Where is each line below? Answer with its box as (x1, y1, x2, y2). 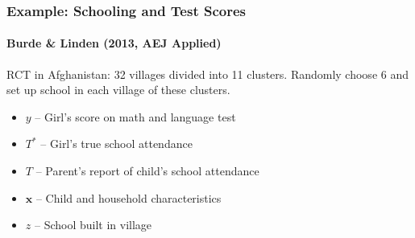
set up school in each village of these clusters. (6, 81, 230, 98)
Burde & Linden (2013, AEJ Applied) (6, 35, 222, 51)
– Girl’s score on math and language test (35, 108, 236, 125)
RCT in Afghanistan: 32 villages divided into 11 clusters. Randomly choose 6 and (6, 65, 409, 82)
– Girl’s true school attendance (40, 135, 193, 152)
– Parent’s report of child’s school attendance (35, 162, 259, 179)
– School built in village (34, 216, 152, 233)
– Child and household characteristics (35, 189, 222, 206)
